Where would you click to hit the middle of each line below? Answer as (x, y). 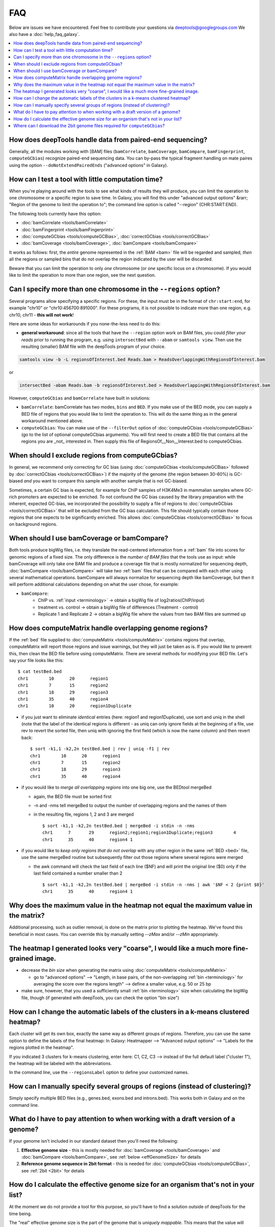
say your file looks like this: (36, 660)
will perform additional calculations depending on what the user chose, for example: (94, 585)
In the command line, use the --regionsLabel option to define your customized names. (99, 1072)
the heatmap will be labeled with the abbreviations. (61, 1063)
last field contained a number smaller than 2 (78, 873)
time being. (20, 1214)
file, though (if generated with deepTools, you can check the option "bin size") (100, 998)
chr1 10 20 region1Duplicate (75, 706)
